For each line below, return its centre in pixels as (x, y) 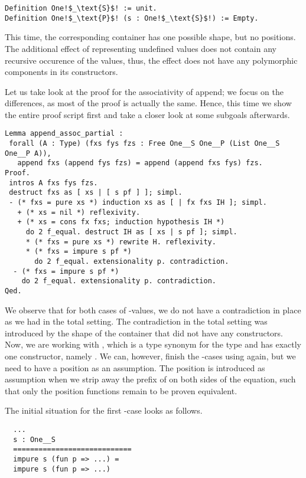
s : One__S (34, 439)
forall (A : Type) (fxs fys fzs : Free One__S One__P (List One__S (144, 144)
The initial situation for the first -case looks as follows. (104, 410)
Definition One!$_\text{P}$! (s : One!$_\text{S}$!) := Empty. (132, 18)
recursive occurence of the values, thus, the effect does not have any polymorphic (151, 60)
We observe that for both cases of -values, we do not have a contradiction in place (153, 310)
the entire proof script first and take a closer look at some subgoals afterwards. (147, 114)
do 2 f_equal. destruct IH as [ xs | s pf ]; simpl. (131, 232)
